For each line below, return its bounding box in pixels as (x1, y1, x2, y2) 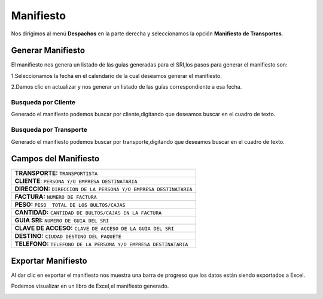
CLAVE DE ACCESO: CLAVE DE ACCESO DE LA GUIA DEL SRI (14, 224, 175, 232)
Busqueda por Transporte (11, 126, 88, 134)
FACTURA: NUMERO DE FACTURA (14, 192, 97, 201)
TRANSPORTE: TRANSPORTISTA (14, 169, 98, 177)
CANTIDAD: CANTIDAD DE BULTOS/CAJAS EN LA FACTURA (14, 209, 162, 217)
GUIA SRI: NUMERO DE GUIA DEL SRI (14, 216, 109, 225)
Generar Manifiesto (11, 46, 86, 56)
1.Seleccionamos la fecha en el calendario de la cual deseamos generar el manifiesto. (11, 72, 223, 79)
